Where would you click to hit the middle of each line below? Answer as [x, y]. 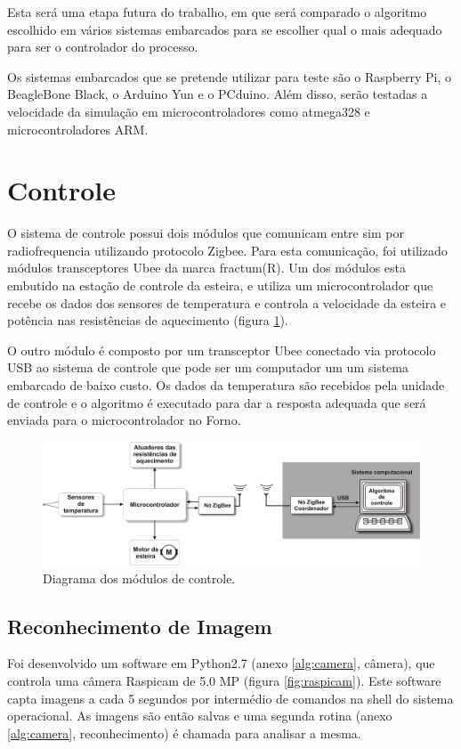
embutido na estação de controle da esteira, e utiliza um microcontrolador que [220, 285]
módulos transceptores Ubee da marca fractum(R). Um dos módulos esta [206, 268]
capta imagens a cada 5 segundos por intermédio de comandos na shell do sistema [230, 698]
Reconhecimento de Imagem [140, 626]
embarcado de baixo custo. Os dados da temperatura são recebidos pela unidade [226, 385]
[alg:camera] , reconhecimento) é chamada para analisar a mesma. [184, 733]
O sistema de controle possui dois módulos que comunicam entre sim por [206, 233]
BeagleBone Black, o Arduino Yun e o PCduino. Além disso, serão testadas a [218, 94]
